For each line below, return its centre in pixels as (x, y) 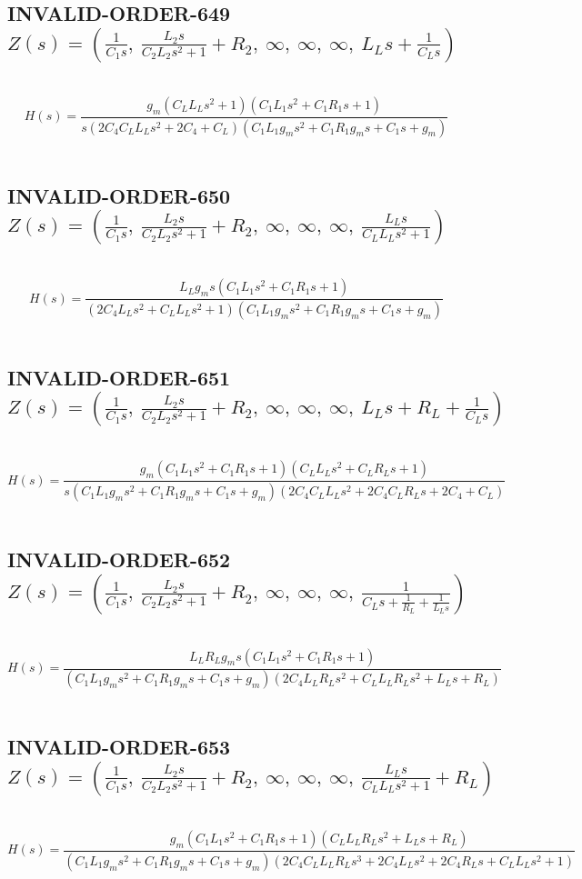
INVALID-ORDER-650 (119, 195)
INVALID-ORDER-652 (119, 559)
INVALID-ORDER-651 (119, 377)
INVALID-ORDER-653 (119, 747)
